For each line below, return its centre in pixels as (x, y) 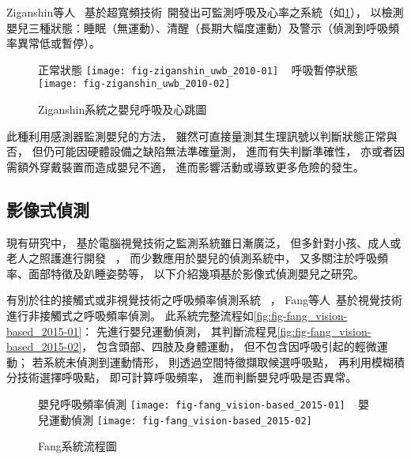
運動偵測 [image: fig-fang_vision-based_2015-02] (180, 419)
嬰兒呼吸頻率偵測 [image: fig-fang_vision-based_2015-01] (192, 404)
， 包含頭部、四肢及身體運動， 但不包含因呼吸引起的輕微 (229, 346)
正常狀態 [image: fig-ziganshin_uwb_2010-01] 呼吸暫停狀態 (198, 69)
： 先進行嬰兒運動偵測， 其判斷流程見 (179, 331)
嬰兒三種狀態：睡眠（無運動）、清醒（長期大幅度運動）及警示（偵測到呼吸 (197, 27)
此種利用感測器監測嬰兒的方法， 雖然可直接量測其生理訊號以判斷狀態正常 (196, 135)
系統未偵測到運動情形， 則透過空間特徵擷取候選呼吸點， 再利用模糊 (218, 361)
